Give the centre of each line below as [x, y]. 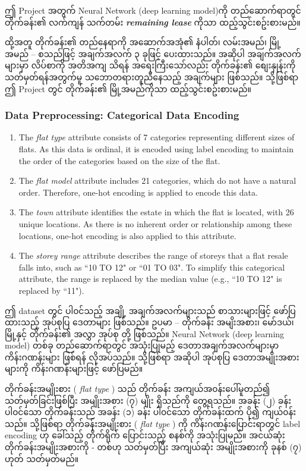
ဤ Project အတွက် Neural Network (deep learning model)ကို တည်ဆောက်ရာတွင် [153, 10]
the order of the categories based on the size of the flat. [119, 160]
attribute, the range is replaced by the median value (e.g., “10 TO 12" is [150, 279]
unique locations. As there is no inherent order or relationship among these [155, 223]
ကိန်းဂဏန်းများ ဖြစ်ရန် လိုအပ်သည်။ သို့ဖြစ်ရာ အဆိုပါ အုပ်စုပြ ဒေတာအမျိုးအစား [152, 357]
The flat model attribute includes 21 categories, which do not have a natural [157, 180]
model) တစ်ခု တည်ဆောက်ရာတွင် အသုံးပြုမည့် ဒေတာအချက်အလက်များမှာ [142, 345]
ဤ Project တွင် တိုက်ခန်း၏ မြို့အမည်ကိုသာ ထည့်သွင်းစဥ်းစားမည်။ [128, 88]
